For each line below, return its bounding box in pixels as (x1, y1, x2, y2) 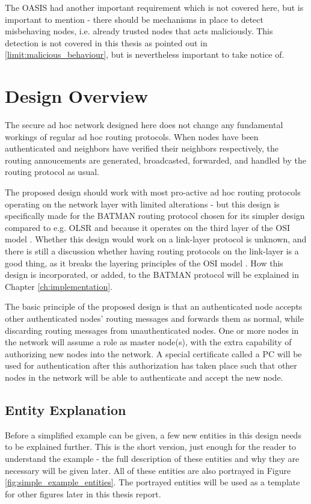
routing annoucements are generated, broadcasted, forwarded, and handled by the (5, 153, 306, 166)
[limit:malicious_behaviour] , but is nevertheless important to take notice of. (5, 48, 285, 61)
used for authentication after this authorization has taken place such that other (5, 359, 297, 372)
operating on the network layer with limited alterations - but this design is (5, 197, 280, 210)
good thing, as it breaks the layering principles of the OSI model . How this (5, 256, 283, 269)
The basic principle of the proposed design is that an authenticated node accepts (5, 300, 303, 313)
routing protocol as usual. (5, 165, 99, 178)
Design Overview (5, 84, 149, 108)
